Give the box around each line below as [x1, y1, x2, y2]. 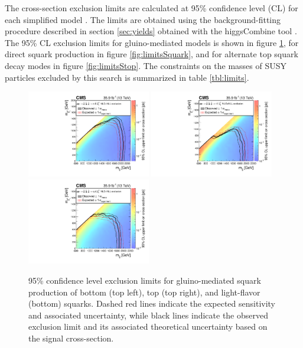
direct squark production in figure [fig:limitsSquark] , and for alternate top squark [5, 48, 298, 60]
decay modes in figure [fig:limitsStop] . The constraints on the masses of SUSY [5, 59, 287, 71]
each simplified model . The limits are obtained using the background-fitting [5, 13, 281, 25]
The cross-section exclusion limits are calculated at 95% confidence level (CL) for [5, 2, 298, 14]
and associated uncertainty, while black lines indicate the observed [28, 308, 268, 321]
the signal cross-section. [28, 331, 114, 344]
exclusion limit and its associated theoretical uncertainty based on [28, 320, 268, 333]
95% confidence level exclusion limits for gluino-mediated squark [28, 274, 261, 286]
